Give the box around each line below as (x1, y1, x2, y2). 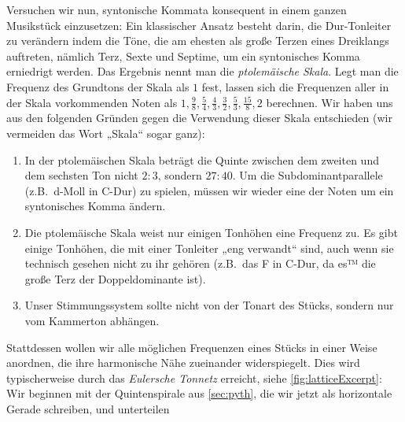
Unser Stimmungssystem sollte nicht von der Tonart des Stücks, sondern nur (24, 297, 394, 313)
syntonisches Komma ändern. (24, 198, 166, 214)
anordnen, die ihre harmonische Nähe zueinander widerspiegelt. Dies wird (6, 354, 360, 371)
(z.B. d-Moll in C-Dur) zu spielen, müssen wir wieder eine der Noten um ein (24, 182, 394, 198)
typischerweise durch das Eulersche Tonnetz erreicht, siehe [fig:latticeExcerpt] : (6, 369, 382, 386)
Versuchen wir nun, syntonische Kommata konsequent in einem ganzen (6, 2, 347, 17)
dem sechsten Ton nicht (24, 167, 138, 183)
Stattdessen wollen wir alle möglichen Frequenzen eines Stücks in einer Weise (6, 339, 377, 355)
